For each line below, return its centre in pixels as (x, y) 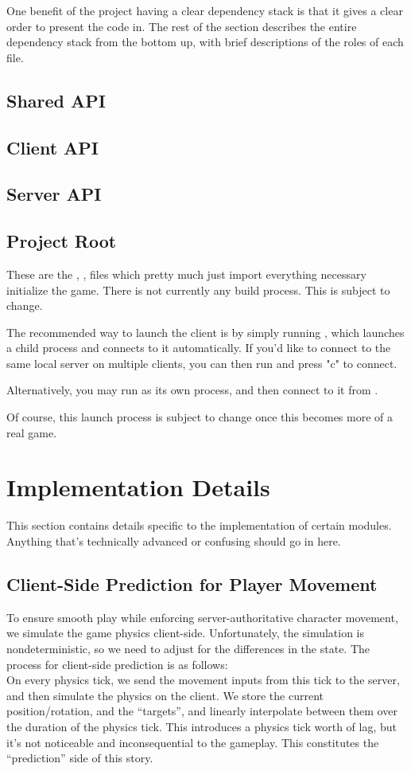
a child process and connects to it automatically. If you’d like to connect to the (199, 348)
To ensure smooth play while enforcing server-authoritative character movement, (202, 617)
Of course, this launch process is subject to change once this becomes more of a (200, 417)
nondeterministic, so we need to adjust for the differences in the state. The (188, 648)
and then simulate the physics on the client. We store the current (165, 695)
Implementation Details (138, 487)
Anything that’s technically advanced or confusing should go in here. (174, 540)
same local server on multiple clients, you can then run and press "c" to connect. (202, 363)
